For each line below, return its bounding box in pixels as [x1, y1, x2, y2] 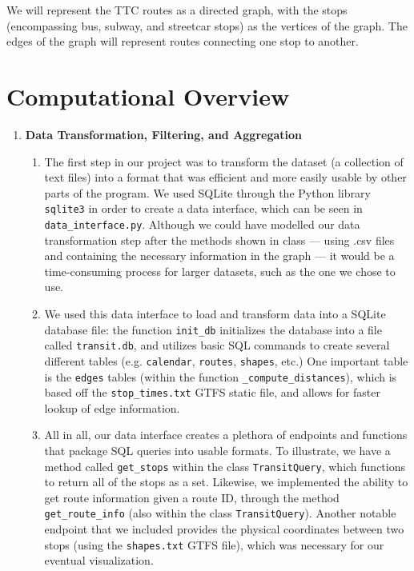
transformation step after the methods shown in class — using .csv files [44, 231, 395, 248]
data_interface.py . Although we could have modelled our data [44, 215, 360, 232]
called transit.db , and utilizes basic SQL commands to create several [44, 337, 390, 353]
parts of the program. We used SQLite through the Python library [44, 184, 371, 201]
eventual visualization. [44, 552, 154, 569]
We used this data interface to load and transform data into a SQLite [44, 305, 386, 321]
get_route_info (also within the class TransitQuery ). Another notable [44, 505, 396, 521]
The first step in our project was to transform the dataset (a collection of [44, 153, 404, 170]
